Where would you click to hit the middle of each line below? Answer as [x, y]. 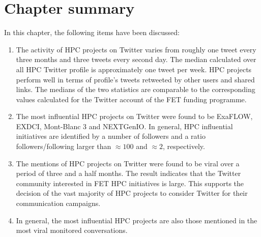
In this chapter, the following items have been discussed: [92, 32]
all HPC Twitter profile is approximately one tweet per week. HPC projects [134, 69]
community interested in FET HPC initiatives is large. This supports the [130, 183]
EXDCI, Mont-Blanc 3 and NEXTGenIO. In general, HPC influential [124, 126]
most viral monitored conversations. [72, 230]
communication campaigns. [58, 203]
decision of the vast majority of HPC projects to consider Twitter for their [132, 193]
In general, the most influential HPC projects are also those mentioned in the [137, 220]
